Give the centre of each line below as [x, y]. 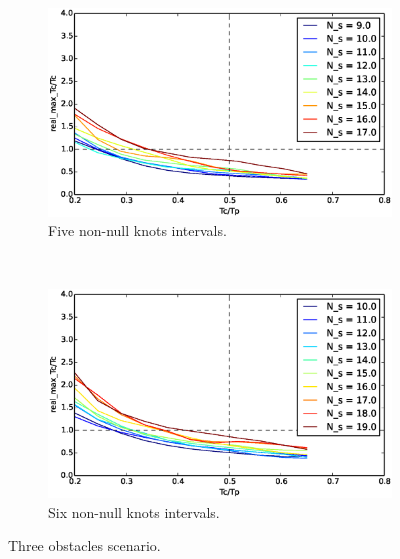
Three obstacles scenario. [84, 545]
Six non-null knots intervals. [134, 511]
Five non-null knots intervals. [137, 230]
